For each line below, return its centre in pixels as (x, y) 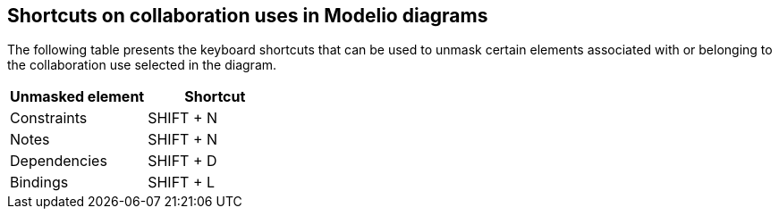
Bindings (39, 183)
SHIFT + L (182, 183)
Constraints (49, 118)
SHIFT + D (182, 161)
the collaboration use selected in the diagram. (142, 65)
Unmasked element (77, 97)
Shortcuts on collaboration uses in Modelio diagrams (248, 16)
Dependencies (59, 161)
